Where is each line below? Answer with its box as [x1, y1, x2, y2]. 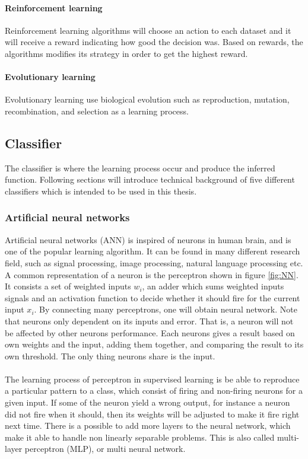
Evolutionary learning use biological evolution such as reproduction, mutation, [5, 93, 290, 106]
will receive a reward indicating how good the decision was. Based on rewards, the [5, 36, 303, 48]
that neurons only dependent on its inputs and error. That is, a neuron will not [5, 314, 294, 327]
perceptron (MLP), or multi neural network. [24, 442, 186, 455]
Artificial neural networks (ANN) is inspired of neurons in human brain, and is [5, 233, 291, 246]
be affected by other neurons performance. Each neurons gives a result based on [5, 326, 295, 339]
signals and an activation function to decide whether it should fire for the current [5, 291, 300, 304]
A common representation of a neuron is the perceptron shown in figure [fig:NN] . [5, 268, 299, 280]
